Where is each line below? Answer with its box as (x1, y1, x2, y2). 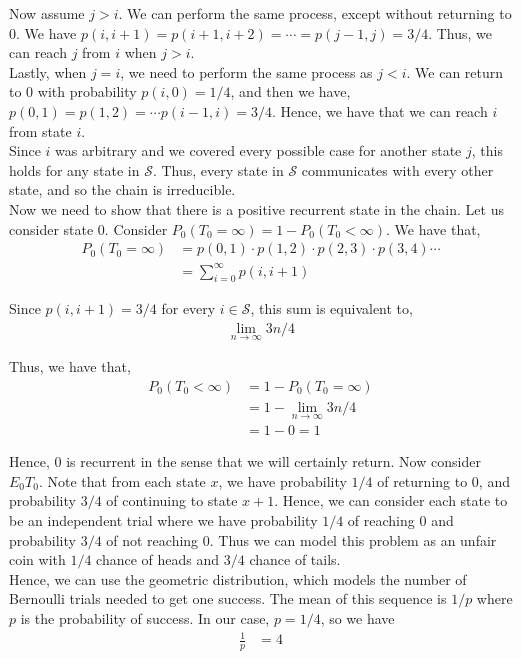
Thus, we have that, (9, 356, 131, 377)
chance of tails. (249, 549, 341, 570)
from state (9, 120, 72, 141)
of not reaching (106, 529, 199, 550)
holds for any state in (9, 159, 140, 180)
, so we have (320, 607, 395, 628)
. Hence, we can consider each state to (274, 490, 508, 511)
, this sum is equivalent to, (250, 298, 413, 319)
